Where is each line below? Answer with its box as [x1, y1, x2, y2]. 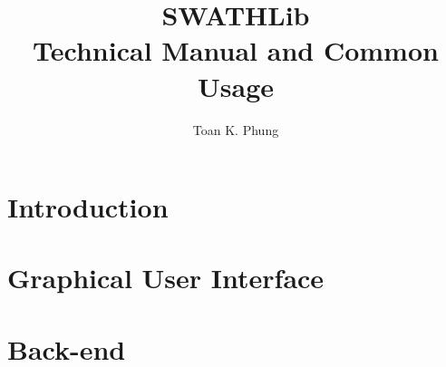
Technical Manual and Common [33, 32, 439, 69]
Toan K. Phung [192, 120, 279, 139]
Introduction [7, 188, 169, 226]
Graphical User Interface [7, 259, 325, 296]
